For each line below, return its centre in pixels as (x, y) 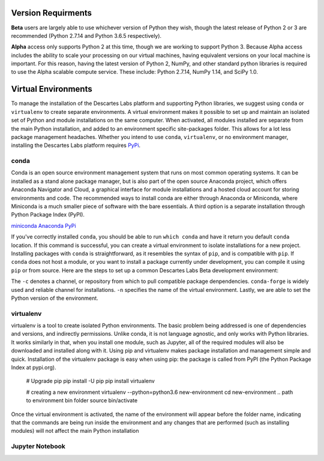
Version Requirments (52, 13)
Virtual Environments (52, 89)
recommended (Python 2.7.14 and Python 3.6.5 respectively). (86, 35)
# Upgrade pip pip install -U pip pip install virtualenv (91, 381)
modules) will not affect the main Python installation (75, 431)
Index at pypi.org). (34, 367)
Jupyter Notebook (38, 447)
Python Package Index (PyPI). (48, 215)
